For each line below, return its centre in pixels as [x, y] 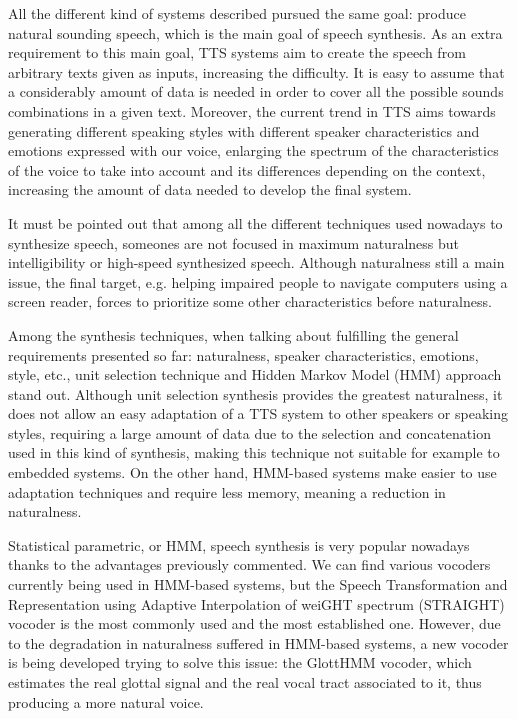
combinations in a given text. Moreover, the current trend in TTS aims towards [252, 110]
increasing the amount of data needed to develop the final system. [210, 189]
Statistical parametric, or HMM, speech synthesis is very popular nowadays [239, 544]
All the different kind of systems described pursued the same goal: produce [237, 13]
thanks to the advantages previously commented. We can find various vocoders [249, 564]
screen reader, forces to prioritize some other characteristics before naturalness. [250, 301]
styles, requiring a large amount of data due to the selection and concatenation [249, 432]
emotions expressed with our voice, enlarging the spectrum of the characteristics [253, 150]
